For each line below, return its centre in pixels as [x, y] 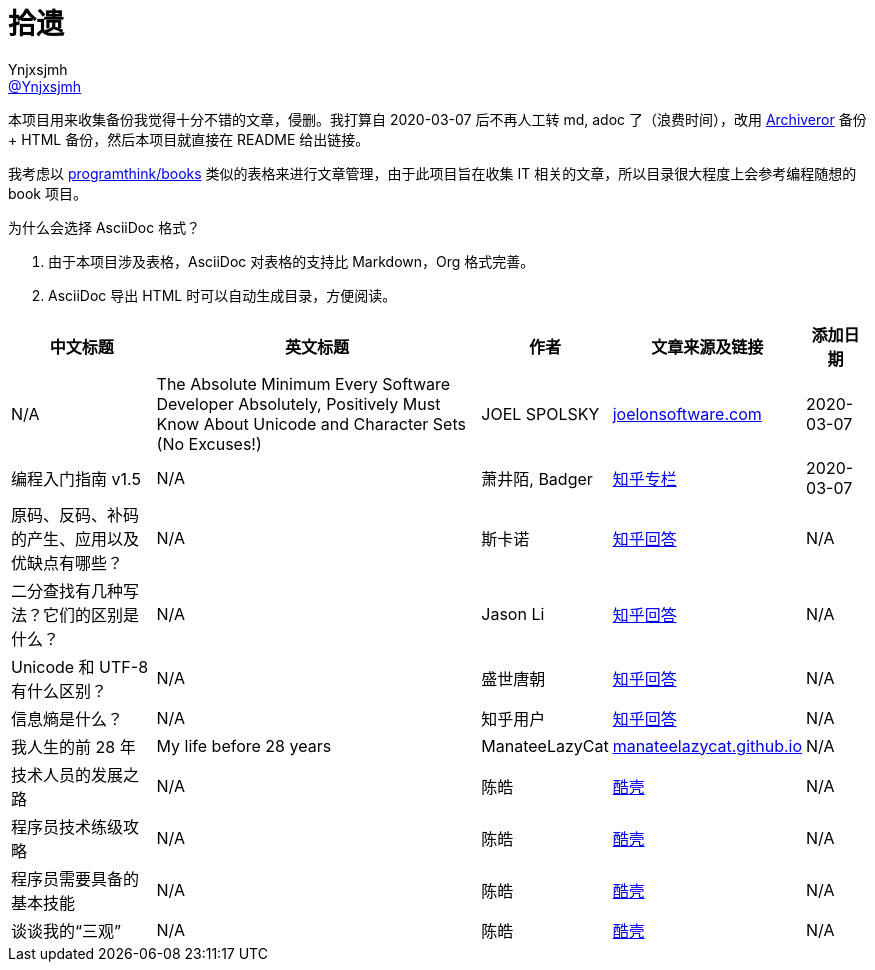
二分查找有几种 [67, 590]
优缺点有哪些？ [67, 562]
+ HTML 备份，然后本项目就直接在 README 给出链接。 [189, 139]
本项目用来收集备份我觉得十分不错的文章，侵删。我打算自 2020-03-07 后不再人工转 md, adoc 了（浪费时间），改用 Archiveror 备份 [437, 119]
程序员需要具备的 [75, 878]
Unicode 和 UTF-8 [80, 666]
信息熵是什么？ [67, 718]
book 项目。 [47, 193]
